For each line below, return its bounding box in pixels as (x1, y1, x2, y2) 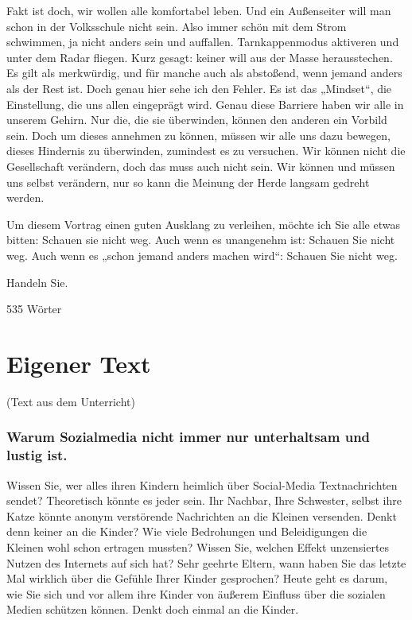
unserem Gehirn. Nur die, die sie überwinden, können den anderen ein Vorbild (6, 111, 387, 128)
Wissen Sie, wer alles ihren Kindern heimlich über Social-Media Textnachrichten (6, 476, 398, 493)
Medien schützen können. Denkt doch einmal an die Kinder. (6, 601, 299, 618)
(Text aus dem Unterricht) (6, 393, 135, 409)
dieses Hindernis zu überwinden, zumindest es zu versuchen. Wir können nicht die (6, 142, 406, 159)
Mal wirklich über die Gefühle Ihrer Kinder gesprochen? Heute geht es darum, (6, 570, 388, 587)
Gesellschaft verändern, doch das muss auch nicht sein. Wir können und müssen (6, 157, 395, 174)
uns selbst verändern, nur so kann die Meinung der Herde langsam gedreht (6, 173, 370, 190)
